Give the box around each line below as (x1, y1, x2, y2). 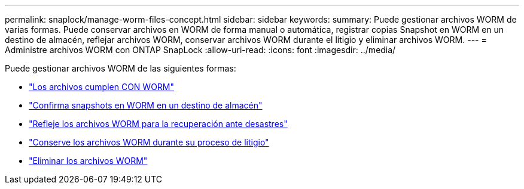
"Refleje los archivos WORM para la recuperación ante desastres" (29, 119, 288, 129)
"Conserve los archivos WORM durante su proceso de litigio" (29, 137, 269, 147)
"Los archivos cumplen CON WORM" (29, 82, 175, 92)
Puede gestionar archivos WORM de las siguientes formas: (5, 63, 236, 73)
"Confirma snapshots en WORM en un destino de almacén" (29, 100, 263, 110)
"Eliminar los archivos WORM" (29, 156, 148, 166)
